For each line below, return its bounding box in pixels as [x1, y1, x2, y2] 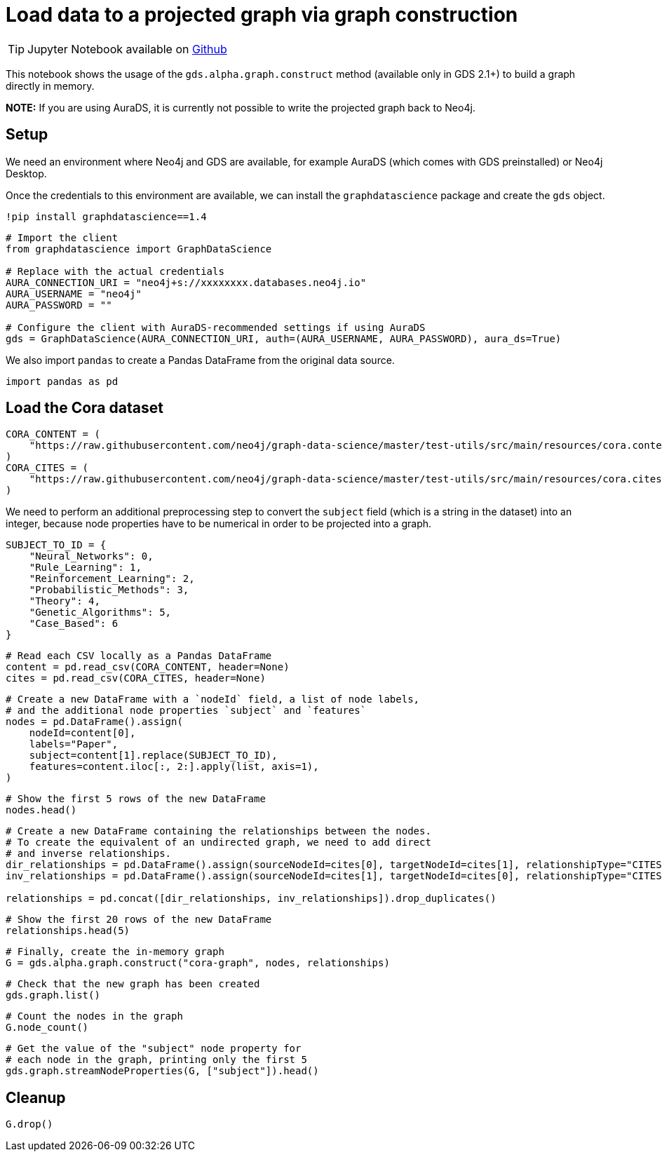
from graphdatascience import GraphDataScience [6, 243, 272, 255]
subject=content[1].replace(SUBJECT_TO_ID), [29, 750, 278, 762]
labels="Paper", [29, 738, 119, 750]
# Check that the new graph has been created [6, 978, 260, 990]
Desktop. [6, 167, 47, 180]
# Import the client [6, 231, 119, 243]
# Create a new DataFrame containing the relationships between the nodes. [6, 825, 431, 837]
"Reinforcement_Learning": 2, [29, 573, 195, 585]
